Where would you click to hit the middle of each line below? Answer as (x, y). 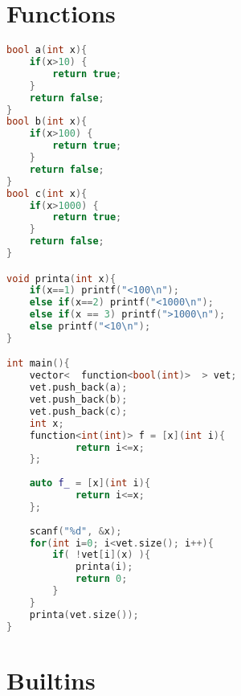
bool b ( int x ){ (47, 122)
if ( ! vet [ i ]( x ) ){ (102, 555)
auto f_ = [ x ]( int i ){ (90, 483)
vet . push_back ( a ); (78, 388)
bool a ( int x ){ (47, 50)
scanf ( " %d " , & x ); (76, 531)
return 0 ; (101, 579)
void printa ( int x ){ (61, 278)
